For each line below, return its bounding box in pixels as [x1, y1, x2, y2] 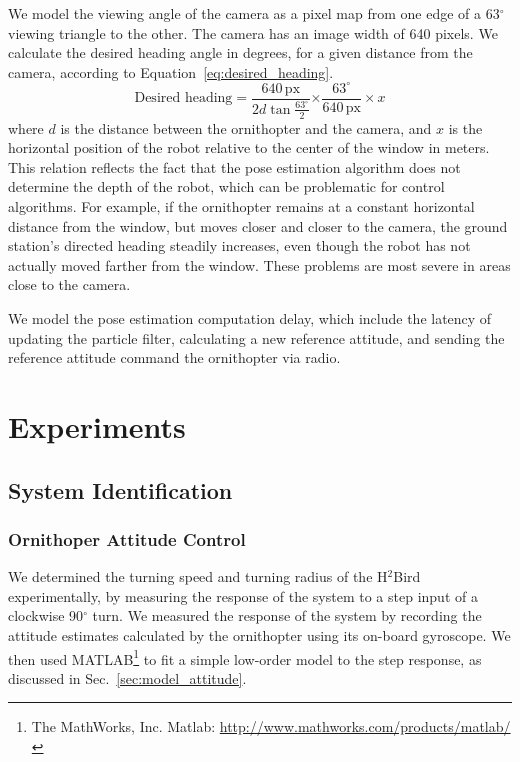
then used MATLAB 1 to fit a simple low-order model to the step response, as [8, 645, 482, 669]
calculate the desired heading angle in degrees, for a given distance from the [8, 42, 473, 63]
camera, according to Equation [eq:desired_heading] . [8, 61, 334, 82]
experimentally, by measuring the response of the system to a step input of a [8, 585, 478, 606]
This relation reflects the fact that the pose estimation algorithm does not [8, 156, 461, 177]
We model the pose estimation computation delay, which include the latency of [8, 308, 492, 329]
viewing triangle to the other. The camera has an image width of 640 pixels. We [8, 22, 498, 43]
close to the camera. [8, 274, 131, 295]
